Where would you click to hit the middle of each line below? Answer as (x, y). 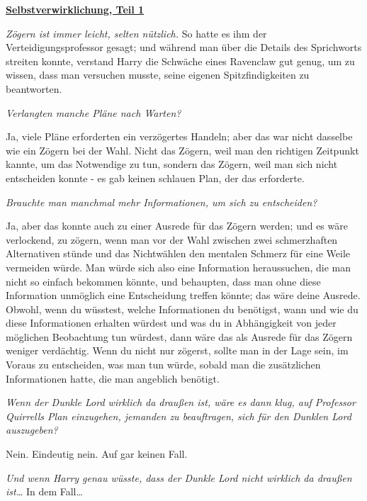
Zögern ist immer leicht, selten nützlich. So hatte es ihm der (136, 33)
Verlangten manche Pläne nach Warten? (94, 112)
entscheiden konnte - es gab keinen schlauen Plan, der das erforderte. (155, 178)
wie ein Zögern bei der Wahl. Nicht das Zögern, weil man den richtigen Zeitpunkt (182, 150)
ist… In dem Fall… (44, 491)
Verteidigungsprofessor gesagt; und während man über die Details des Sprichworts (184, 47)
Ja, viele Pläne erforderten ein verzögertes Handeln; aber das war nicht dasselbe (179, 136)
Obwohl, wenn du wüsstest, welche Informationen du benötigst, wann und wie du (182, 309)
